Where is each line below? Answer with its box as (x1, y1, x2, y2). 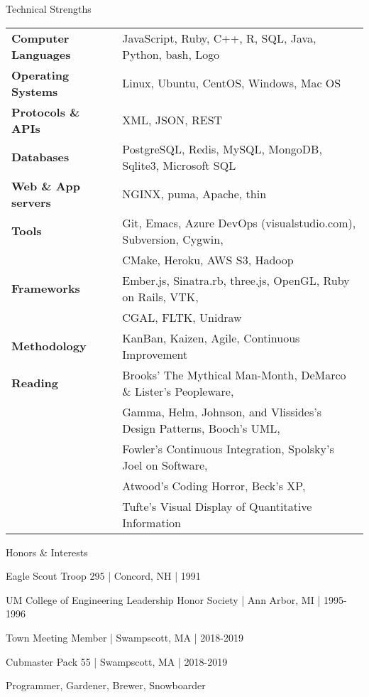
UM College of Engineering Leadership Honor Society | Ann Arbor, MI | (6, 592, 321, 607)
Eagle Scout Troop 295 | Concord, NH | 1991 (6, 568, 201, 583)
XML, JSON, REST (122, 112, 223, 129)
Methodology (11, 337, 87, 355)
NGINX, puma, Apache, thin (122, 185, 267, 202)
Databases (11, 148, 70, 166)
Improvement (122, 345, 188, 362)
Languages (11, 45, 71, 63)
